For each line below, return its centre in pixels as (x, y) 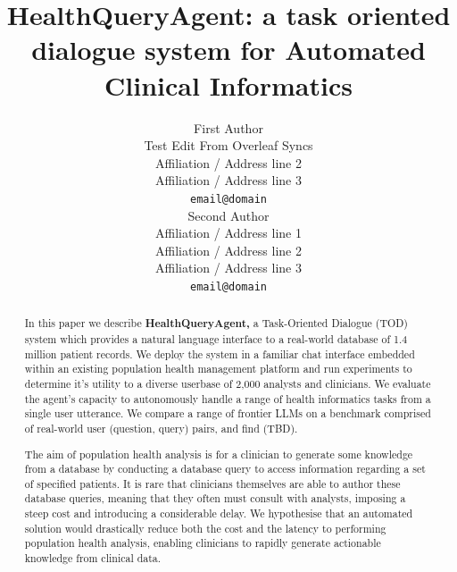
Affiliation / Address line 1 (228, 233)
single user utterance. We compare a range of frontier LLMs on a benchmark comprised (228, 413)
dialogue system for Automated (228, 50)
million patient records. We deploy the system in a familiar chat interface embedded (220, 353)
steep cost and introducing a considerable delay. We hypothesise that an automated (219, 513)
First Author (228, 127)
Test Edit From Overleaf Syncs (228, 145)
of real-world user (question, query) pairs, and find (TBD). (161, 428)
